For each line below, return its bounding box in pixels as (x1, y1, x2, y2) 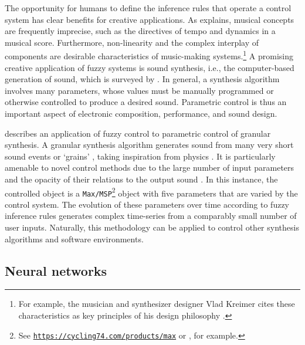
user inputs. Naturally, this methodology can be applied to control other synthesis (5, 221, 299, 234)
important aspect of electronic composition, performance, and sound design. (5, 107, 277, 119)
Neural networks (5, 261, 107, 279)
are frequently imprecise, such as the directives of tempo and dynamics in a (5, 25, 276, 37)
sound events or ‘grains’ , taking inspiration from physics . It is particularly (5, 150, 276, 162)
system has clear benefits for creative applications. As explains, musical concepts (5, 13, 294, 25)
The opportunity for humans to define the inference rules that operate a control (5, 2, 292, 13)
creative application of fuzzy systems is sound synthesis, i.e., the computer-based (5, 61, 294, 73)
